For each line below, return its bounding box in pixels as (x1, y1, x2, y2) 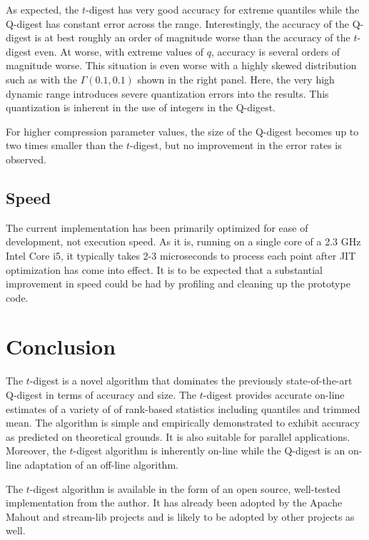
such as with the (6, 71, 78, 86)
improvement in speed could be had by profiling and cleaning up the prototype (6, 276, 350, 291)
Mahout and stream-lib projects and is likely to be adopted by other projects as (6, 509, 355, 524)
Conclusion (6, 332, 116, 361)
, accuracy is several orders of (211, 44, 340, 58)
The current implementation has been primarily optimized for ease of (6, 220, 308, 235)
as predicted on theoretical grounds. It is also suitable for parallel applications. (6, 429, 350, 444)
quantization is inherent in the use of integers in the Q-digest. (6, 100, 276, 115)
